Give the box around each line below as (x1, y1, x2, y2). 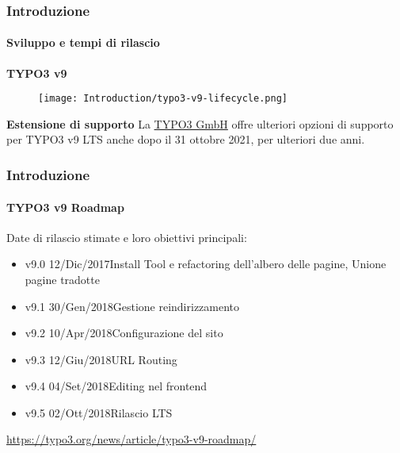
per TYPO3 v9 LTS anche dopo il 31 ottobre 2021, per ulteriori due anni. (6, 131, 365, 148)
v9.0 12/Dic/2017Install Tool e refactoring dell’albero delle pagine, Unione (25, 255, 387, 272)
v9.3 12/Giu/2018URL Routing (25, 351, 177, 367)
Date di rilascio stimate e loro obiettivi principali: (6, 228, 247, 245)
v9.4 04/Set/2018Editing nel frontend (25, 378, 208, 394)
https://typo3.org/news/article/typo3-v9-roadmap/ (6, 431, 257, 447)
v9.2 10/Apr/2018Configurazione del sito (25, 324, 223, 341)
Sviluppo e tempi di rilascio (6, 34, 160, 51)
